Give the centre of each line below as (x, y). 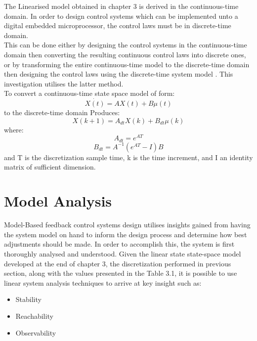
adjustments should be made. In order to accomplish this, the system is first (119, 244)
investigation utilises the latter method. (64, 83)
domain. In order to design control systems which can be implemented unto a (121, 16)
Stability (28, 299)
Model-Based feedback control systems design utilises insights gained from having (127, 225)
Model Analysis (58, 201)
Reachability (34, 316)
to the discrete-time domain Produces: (62, 112)
